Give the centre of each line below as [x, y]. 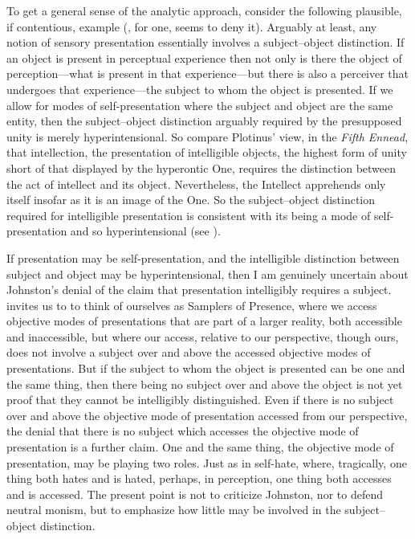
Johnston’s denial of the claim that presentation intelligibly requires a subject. [199, 290]
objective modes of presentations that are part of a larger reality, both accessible [204, 321]
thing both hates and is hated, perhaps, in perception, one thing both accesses [199, 478]
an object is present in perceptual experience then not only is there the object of [204, 57]
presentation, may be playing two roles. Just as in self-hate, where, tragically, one [207, 462]
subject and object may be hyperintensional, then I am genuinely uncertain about [207, 274]
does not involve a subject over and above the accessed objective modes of [189, 352]
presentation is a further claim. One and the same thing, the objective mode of [200, 447]
